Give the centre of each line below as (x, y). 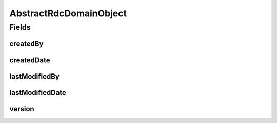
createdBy (26, 44)
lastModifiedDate (38, 93)
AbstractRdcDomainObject (68, 13)
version (22, 109)
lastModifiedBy (35, 76)
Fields (20, 27)
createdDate (30, 60)
